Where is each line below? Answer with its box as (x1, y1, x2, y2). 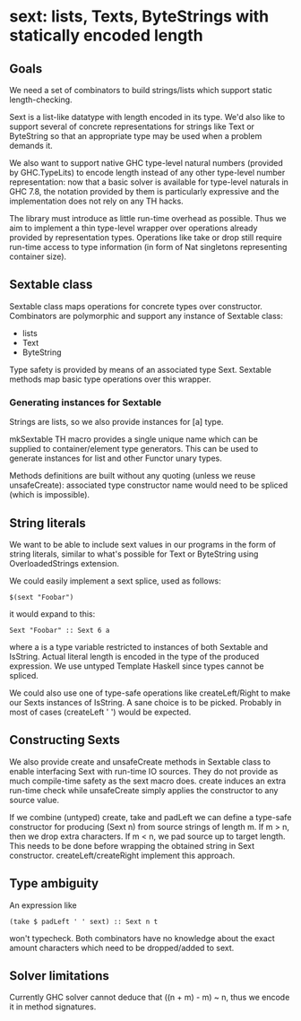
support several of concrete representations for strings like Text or (9, 121, 255, 132)
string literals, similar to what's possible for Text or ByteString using (9, 549, 259, 559)
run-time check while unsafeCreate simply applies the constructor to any (9, 784, 279, 795)
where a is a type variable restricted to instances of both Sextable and (9, 641, 269, 652)
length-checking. (9, 94, 73, 105)
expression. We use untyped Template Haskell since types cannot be (9, 661, 264, 671)
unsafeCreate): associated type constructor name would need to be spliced (9, 480, 288, 490)
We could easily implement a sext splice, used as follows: (9, 575, 221, 586)
